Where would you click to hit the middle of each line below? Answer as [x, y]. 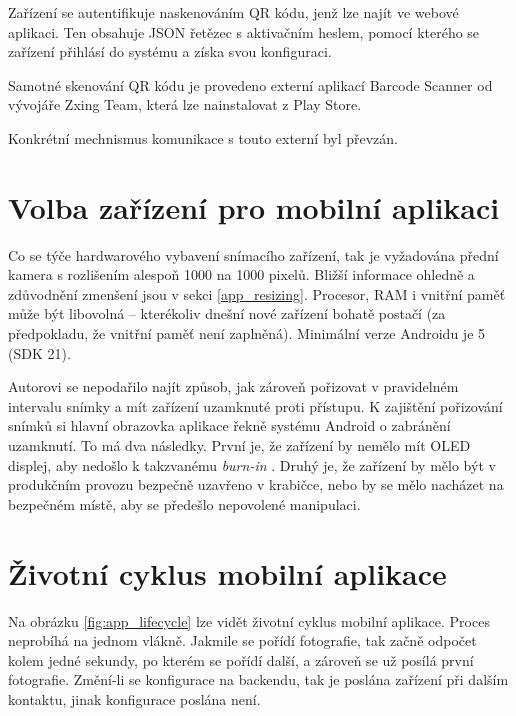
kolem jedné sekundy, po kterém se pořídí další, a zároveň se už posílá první [241, 659]
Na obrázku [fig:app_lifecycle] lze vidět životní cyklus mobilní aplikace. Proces [249, 620]
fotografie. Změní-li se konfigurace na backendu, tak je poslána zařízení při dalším [258, 679]
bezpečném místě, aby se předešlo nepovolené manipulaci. [184, 503]
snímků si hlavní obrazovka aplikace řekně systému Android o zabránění [229, 425]
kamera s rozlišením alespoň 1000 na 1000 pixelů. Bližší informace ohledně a [241, 274]
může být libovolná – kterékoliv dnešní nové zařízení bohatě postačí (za [227, 313]
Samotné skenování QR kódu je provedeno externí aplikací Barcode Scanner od [250, 84]
